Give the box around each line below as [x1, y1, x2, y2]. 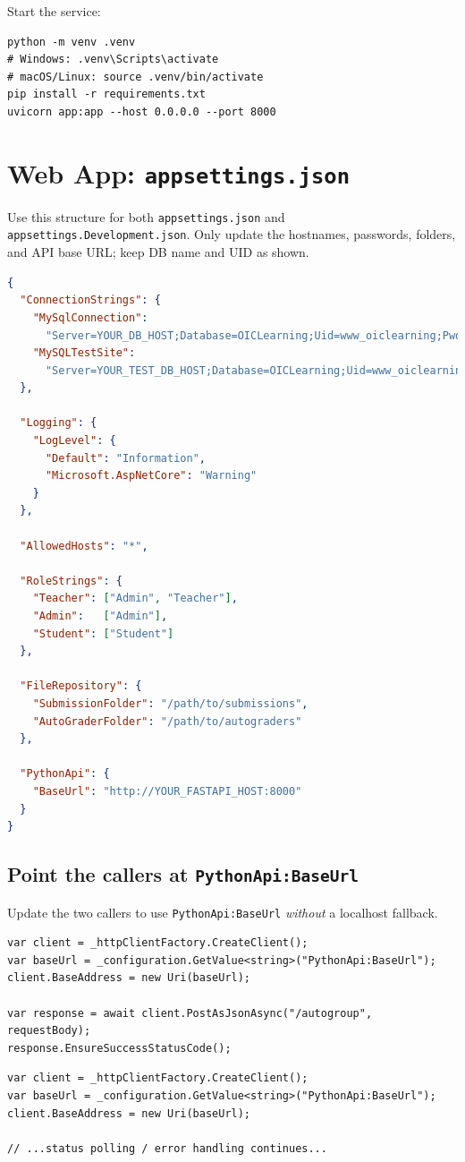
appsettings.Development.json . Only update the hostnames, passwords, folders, [7, 225, 456, 244]
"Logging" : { [20, 416, 97, 430]
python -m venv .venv [7, 35, 136, 48]
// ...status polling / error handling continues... [7, 1141, 327, 1155]
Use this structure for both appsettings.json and [7, 207, 285, 226]
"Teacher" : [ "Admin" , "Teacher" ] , [32, 592, 238, 605]
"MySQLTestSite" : [32, 346, 136, 360]
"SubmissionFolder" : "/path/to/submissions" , [32, 696, 309, 710]
